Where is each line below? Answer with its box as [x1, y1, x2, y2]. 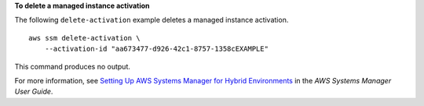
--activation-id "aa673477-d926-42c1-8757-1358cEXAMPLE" [44, 44, 269, 54]
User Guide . [14, 87, 53, 97]
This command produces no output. [14, 62, 131, 71]
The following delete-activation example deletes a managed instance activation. [14, 16, 289, 25]
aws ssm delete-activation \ [28, 34, 141, 42]
